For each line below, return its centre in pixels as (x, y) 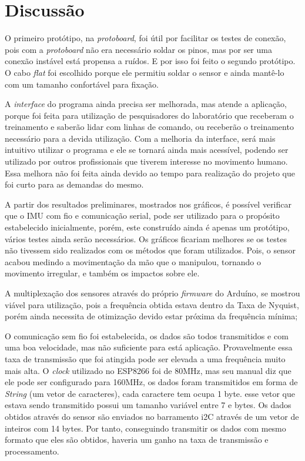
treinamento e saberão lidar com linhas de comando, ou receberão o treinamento (149, 127)
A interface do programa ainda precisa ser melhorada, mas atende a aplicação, (146, 104)
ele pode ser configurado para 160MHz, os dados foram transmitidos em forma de (151, 382)
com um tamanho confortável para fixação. (82, 84)
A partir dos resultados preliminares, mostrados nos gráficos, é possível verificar (148, 204)
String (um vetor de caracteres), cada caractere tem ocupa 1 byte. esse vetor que (150, 393)
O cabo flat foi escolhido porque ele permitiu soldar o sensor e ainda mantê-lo (145, 72)
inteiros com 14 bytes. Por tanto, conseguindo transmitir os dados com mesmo (145, 428)
